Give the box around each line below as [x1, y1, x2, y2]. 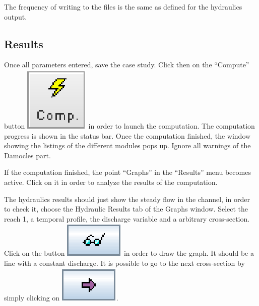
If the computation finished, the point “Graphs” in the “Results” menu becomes [4, 167, 251, 177]
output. [4, 11, 27, 22]
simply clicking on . [4, 292, 118, 302]
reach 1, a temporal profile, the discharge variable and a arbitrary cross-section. [4, 213, 250, 224]
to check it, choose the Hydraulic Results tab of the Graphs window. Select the [4, 203, 248, 214]
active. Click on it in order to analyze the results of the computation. [4, 176, 218, 187]
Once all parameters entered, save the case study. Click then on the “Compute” [4, 59, 249, 70]
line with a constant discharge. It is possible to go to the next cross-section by [4, 257, 245, 268]
